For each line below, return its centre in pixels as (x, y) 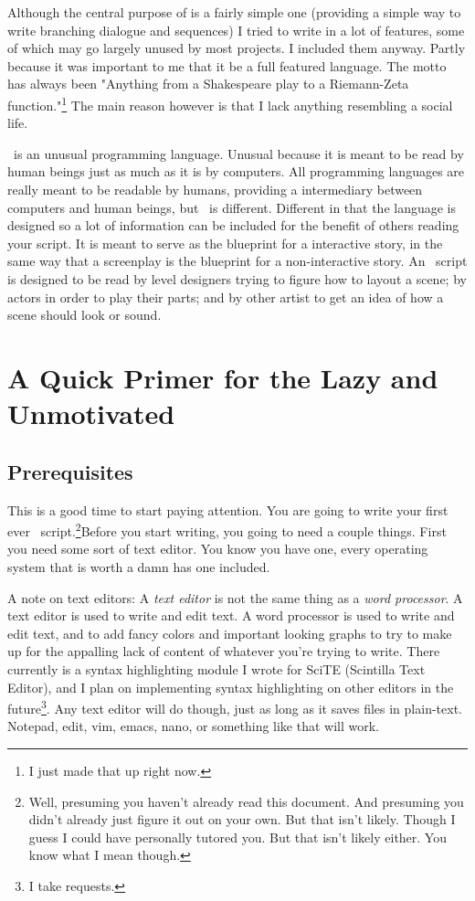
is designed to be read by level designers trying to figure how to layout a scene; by (237, 278)
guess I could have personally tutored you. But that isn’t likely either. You (237, 837)
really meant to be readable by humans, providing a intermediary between (215, 189)
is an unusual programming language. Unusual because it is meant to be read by (238, 153)
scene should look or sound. (84, 315)
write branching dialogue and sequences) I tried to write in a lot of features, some (236, 30)
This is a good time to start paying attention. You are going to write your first (228, 509)
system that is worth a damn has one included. (139, 566)
